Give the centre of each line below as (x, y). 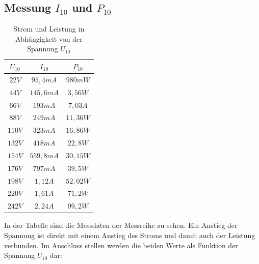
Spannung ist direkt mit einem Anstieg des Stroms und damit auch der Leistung (130, 235)
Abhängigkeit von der (49, 38)
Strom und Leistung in (49, 29)
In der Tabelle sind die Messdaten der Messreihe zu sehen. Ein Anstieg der (121, 225)
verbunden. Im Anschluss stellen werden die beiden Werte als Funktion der (121, 245)
